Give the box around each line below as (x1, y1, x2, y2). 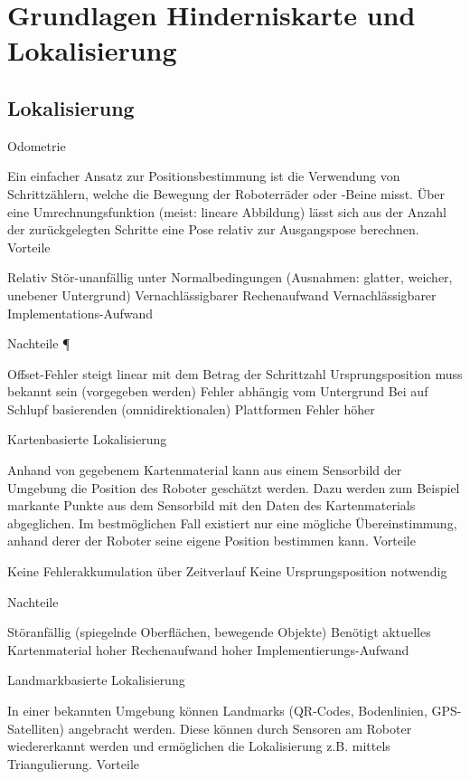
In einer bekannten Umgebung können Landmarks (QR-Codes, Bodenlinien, (7, 701, 428, 720)
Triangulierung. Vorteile (7, 754, 139, 773)
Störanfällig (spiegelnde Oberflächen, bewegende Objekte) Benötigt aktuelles (7, 622, 431, 641)
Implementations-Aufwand (7, 303, 154, 322)
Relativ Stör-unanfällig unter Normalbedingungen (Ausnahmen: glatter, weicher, (7, 268, 453, 287)
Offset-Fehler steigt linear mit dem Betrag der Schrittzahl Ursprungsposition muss (7, 364, 463, 383)
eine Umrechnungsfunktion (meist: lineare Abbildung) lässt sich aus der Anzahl (7, 202, 446, 221)
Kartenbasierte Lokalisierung (7, 430, 167, 449)
